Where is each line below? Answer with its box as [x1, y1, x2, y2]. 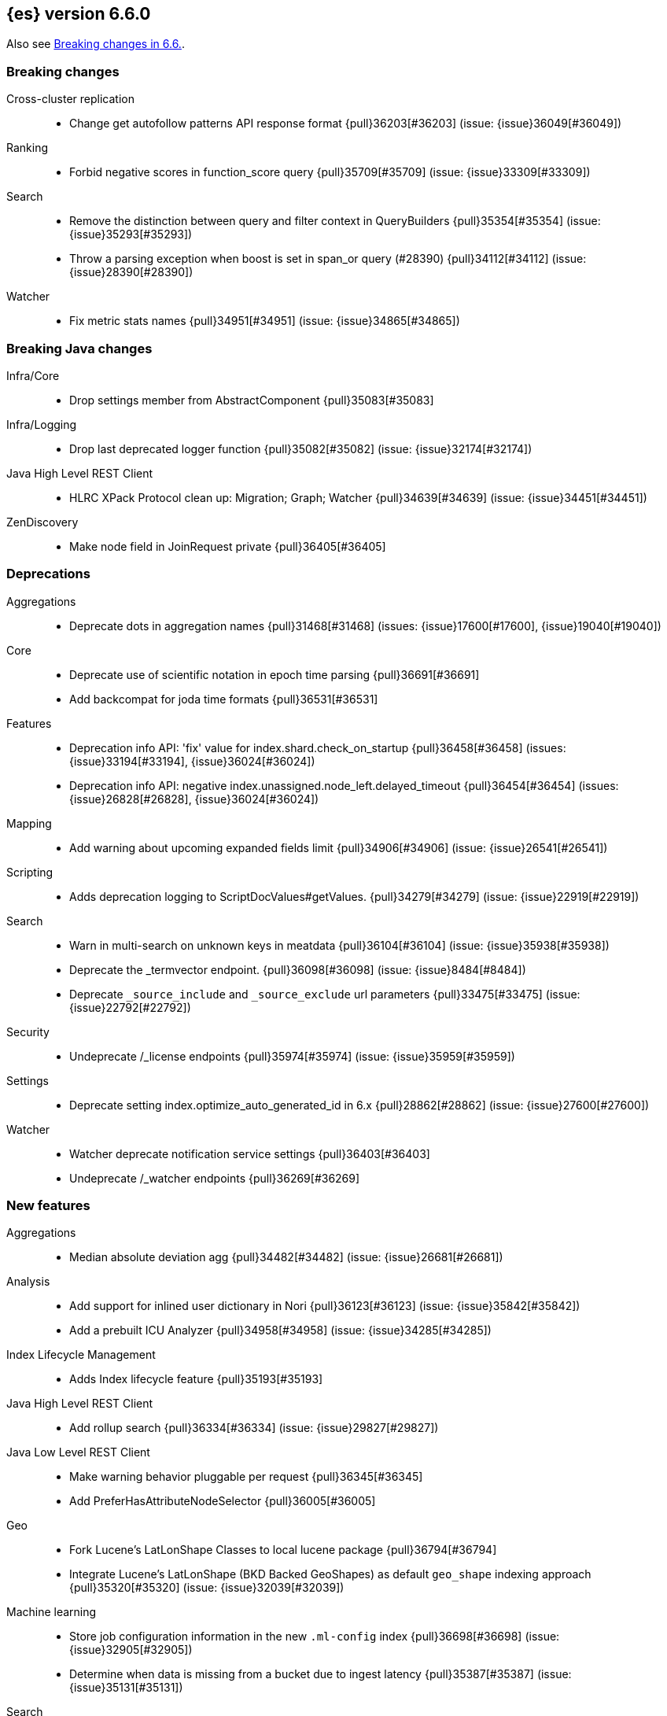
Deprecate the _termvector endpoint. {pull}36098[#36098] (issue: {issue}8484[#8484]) [69, 962, 526, 976]
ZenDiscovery [6, 515, 79, 529]
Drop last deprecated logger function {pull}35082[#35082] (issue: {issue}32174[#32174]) [69, 441, 532, 456]
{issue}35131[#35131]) [69, 1681, 183, 1695]
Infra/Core [6, 368, 60, 382]
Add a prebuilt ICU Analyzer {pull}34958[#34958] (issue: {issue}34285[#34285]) [69, 1323, 492, 1338]
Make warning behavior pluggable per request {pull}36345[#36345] [69, 1470, 423, 1484]
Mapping [6, 816, 52, 830]
